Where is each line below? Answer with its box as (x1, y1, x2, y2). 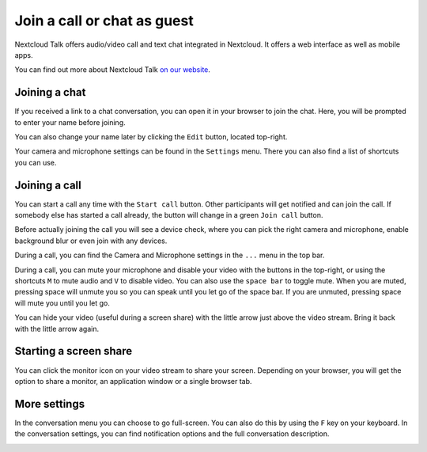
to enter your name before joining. (14, 117, 126, 127)
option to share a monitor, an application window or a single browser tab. (14, 376, 252, 386)
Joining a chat (14, 85, 86, 99)
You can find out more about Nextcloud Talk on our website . (14, 65, 211, 74)
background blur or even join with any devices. (14, 236, 168, 245)
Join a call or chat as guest (14, 12, 194, 29)
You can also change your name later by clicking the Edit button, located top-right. (14, 132, 288, 142)
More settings (14, 397, 85, 411)
